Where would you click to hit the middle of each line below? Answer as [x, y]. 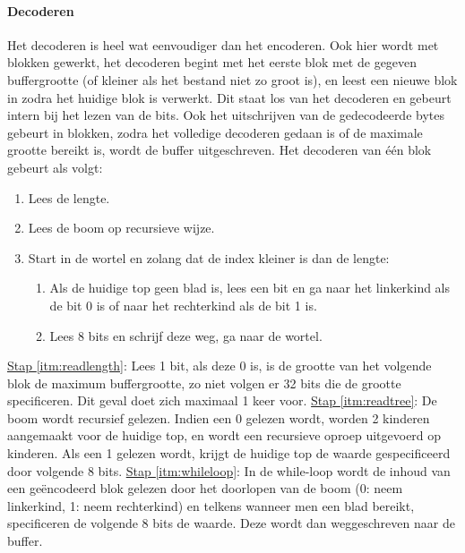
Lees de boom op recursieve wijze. [121, 228]
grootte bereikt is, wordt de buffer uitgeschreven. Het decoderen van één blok [220, 150]
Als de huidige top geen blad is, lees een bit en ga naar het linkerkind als [250, 288]
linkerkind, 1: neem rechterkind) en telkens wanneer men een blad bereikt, [211, 505]
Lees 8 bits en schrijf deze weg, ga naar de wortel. [186, 335]
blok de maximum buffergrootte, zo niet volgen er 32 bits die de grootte [204, 383]
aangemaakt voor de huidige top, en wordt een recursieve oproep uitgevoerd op [224, 435]
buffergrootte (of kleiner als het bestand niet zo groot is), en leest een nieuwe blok [232, 79]
